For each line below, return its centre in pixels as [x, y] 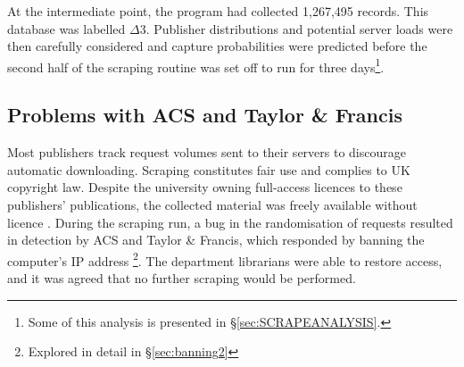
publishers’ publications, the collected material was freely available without [212, 205]
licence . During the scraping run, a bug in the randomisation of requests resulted [230, 222]
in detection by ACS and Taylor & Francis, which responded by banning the [216, 240]
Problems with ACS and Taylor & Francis [205, 115]
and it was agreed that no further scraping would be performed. [182, 278]
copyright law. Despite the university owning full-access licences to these [205, 187]
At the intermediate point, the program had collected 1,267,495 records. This [218, 11]
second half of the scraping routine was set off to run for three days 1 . [196, 65]
